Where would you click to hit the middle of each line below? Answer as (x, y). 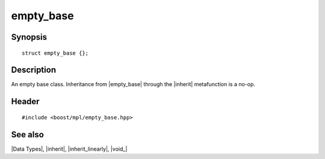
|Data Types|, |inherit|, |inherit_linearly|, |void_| (69, 149)
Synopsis (29, 37)
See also (28, 135)
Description (34, 70)
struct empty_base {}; (55, 53)
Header (25, 101)
